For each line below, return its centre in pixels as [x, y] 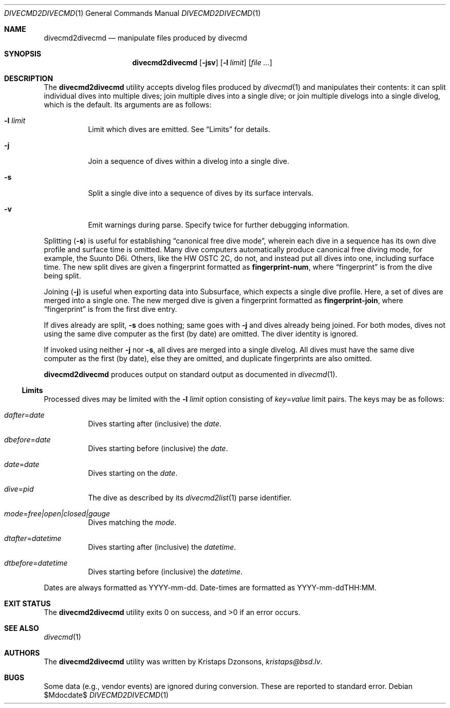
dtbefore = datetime [36, 563]
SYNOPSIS [23, 54]
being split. [62, 276]
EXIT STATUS [27, 603]
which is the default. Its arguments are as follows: [128, 105]
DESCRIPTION [29, 78]
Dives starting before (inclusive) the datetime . [165, 572]
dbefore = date [27, 440]
